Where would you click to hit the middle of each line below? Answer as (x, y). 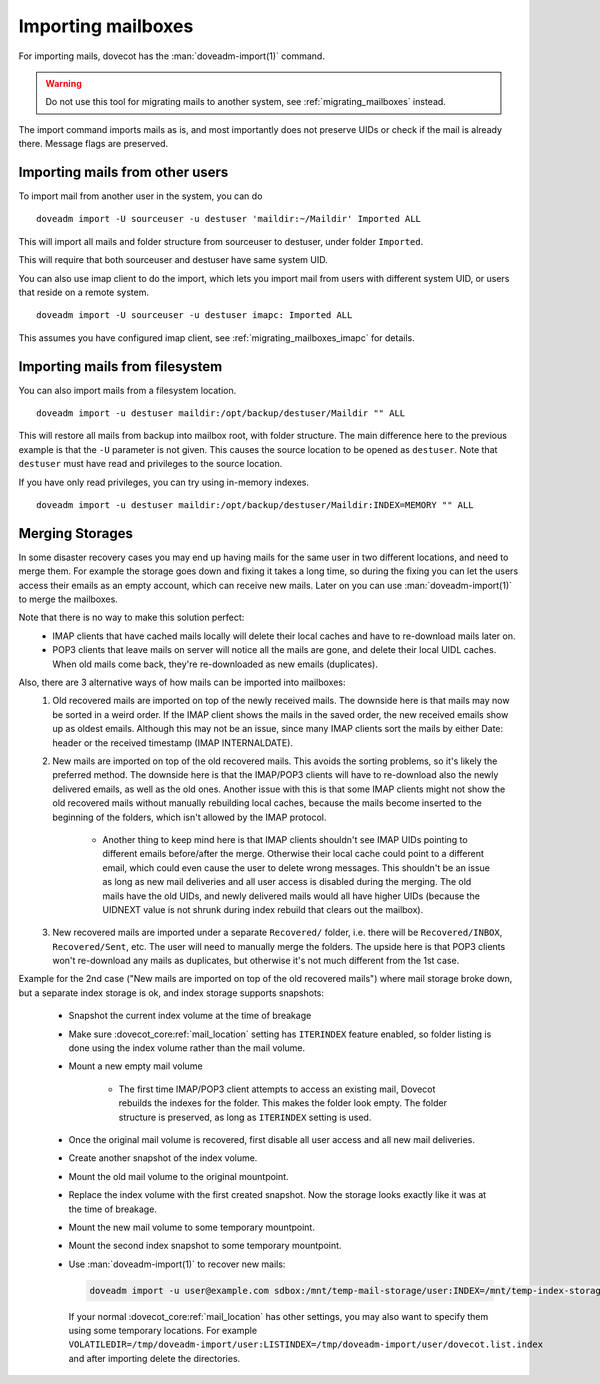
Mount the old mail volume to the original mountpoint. (178, 1176)
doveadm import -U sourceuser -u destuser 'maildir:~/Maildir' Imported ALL (229, 219)
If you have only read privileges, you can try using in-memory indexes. (164, 482)
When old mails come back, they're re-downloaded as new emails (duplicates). (215, 664)
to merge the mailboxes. (68, 599)
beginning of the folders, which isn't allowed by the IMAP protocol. (189, 817)
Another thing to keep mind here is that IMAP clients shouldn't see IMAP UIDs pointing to (285, 839)
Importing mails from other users (123, 171)
